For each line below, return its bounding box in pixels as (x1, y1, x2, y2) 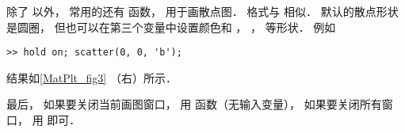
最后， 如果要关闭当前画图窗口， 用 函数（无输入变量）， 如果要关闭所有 (6, 96, 382, 112)
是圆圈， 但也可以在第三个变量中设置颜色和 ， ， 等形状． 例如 (6, 18, 336, 35)
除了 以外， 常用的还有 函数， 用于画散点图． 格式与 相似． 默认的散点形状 (6, 3, 399, 19)
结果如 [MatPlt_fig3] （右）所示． (6, 69, 177, 85)
